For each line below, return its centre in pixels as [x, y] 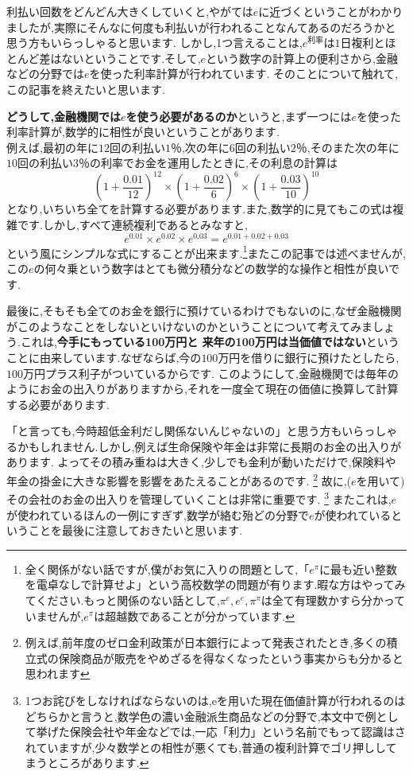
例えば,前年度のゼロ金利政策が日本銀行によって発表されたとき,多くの [206, 643]
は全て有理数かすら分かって [333, 600]
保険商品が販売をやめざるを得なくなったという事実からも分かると [231, 658]
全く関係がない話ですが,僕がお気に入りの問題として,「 [167, 569]
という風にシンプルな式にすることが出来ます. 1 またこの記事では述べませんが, [206, 251]
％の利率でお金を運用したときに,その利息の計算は [208, 163]
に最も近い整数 [359, 569]
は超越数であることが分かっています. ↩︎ [194, 615]
